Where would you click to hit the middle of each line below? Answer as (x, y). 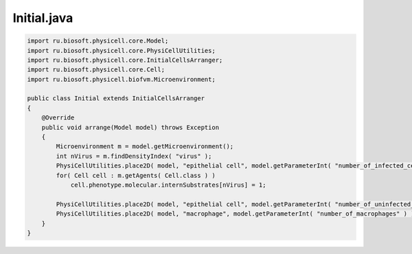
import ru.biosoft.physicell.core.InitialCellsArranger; (125, 60)
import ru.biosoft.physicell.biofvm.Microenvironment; (121, 79)
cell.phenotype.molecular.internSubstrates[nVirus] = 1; (168, 185)
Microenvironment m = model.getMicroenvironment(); (145, 147)
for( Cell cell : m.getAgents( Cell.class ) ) (136, 175)
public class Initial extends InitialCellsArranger (116, 99)
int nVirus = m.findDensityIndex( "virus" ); (134, 156)
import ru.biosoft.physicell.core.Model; (98, 41)
